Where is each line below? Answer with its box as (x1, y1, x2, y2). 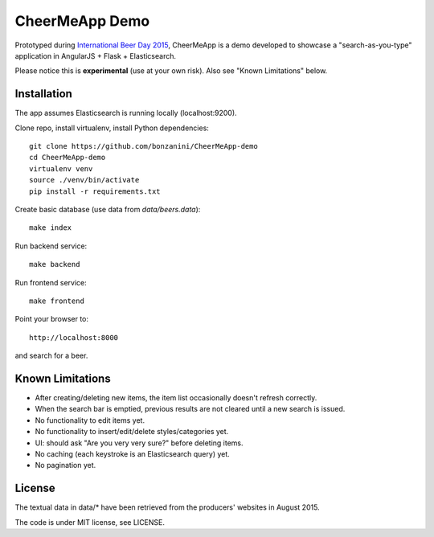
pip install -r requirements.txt (29, 187, 161, 196)
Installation (14, 87, 72, 100)
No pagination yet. (35, 461, 96, 470)
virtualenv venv (29, 164, 93, 173)
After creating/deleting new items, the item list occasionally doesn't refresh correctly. (35, 393, 317, 402)
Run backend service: (14, 241, 88, 251)
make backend (29, 260, 80, 269)
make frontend (29, 296, 84, 305)
